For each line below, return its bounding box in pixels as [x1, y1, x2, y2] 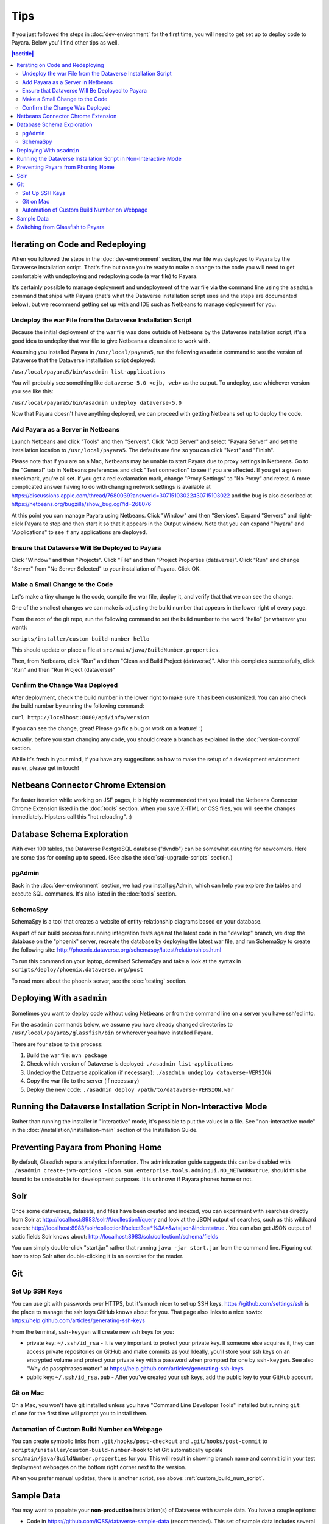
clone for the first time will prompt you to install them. [11, 1410, 148, 1417]
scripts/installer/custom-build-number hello [11, 635, 150, 643]
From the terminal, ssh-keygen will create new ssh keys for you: [11, 1328, 174, 1335]
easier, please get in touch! [11, 764, 79, 771]
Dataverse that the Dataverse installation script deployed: [11, 357, 155, 364]
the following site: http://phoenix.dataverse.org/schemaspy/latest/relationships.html [11, 946, 222, 953]
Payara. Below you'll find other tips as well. [11, 38, 119, 46]
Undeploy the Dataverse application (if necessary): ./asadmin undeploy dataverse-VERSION [26, 1069, 272, 1076]
